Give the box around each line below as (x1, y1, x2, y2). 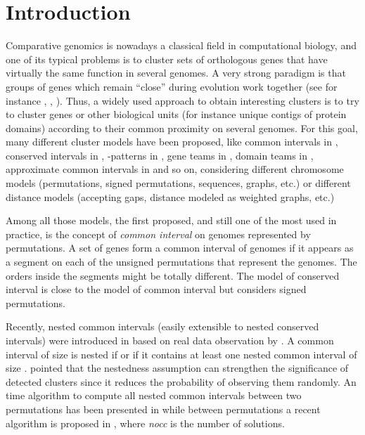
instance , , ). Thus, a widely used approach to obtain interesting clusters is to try (6, 93, 359, 108)
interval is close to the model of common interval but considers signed (6, 282, 307, 297)
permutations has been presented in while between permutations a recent (6, 401, 321, 416)
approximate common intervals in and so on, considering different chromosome (6, 162, 344, 176)
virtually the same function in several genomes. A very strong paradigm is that (6, 65, 346, 80)
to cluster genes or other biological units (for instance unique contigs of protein (6, 107, 347, 122)
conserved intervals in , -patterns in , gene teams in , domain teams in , (6, 148, 314, 162)
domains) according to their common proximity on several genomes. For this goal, (6, 120, 358, 135)
